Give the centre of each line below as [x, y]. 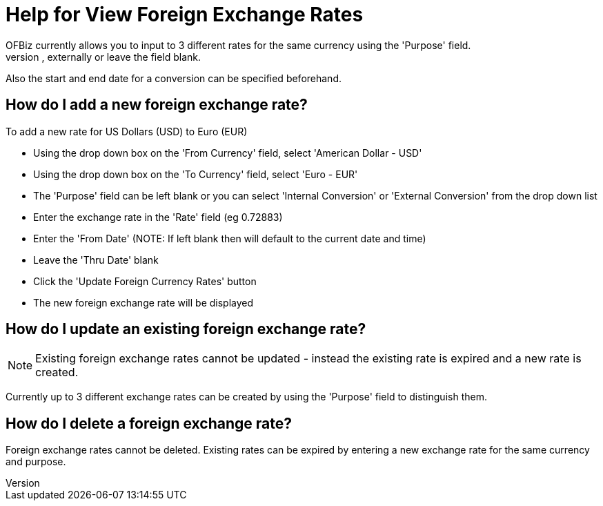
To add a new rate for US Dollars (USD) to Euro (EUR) [127, 131]
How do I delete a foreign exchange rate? [149, 423]
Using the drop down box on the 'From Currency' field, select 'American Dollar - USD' [228, 153]
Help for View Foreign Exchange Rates [185, 14]
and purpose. [36, 462]
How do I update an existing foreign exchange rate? [186, 329]
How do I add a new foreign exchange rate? [157, 105]
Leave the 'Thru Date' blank [96, 260]
